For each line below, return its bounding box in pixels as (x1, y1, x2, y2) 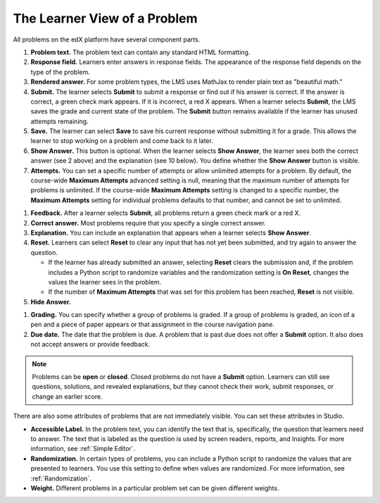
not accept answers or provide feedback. (30, 340, 151, 349)
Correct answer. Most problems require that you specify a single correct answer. (30, 218, 267, 227)
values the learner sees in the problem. (48, 278, 162, 286)
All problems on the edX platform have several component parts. (13, 35, 201, 44)
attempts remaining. (30, 117, 89, 125)
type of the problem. (30, 68, 91, 76)
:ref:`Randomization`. (30, 474, 91, 483)
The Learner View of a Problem (13, 11, 198, 26)
